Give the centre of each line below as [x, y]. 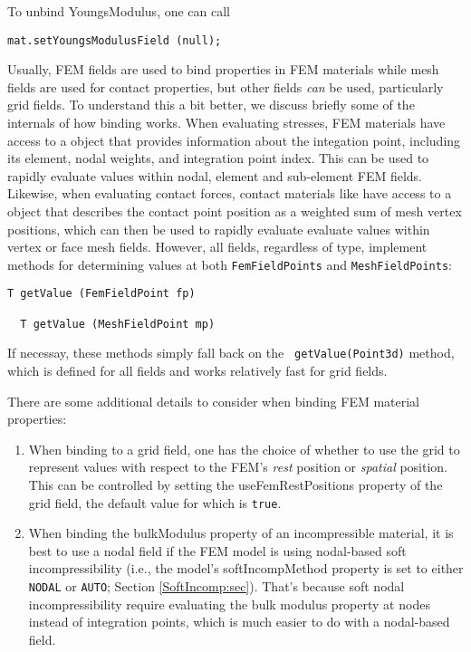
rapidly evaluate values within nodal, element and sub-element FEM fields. [215, 175]
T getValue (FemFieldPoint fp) [101, 294]
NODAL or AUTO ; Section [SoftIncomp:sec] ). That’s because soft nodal [216, 586]
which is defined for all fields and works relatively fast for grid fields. [197, 371]
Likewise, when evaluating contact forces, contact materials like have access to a [230, 193]
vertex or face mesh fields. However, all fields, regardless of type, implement [217, 247]
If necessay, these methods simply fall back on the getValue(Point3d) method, [231, 353]
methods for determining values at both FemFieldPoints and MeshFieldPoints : [230, 264]
